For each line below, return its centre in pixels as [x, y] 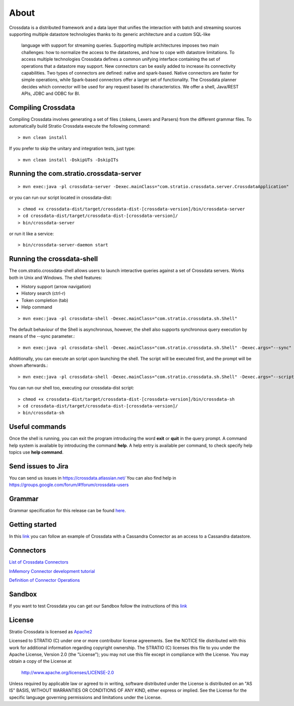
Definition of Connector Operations [45, 580]
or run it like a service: [31, 234]
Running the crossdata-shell [53, 259]
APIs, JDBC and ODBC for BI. [51, 94]
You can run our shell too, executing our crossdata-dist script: [72, 388]
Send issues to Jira [39, 466]
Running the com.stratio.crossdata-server [75, 174]
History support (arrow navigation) [56, 286]
